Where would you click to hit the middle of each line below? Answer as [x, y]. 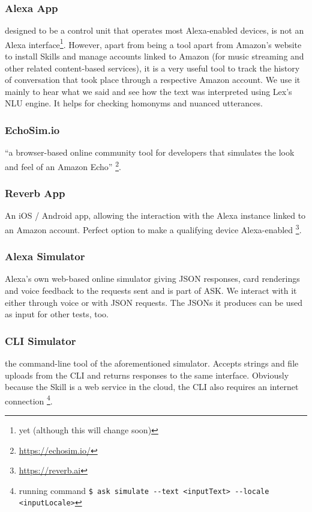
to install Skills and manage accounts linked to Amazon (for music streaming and [154, 56]
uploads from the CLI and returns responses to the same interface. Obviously [147, 375]
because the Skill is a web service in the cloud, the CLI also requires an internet [152, 387]
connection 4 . [29, 400]
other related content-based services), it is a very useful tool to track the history [152, 68]
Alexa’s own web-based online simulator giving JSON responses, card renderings [152, 279]
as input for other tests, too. [57, 314]
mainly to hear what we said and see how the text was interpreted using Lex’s [148, 91]
